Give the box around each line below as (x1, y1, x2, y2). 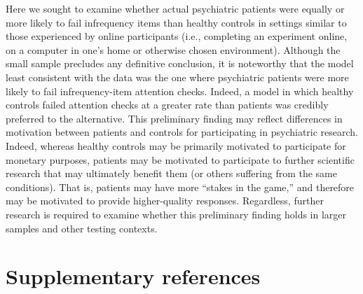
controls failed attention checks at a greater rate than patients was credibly (6, 97, 329, 112)
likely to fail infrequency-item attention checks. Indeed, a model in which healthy (6, 83, 354, 98)
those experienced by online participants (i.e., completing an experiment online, (6, 29, 348, 43)
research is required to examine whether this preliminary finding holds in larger (6, 206, 347, 221)
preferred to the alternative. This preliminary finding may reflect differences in (6, 111, 343, 125)
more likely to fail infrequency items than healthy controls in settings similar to (6, 15, 347, 29)
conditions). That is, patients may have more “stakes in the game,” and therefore (6, 179, 355, 194)
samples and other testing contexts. (6, 220, 158, 235)
